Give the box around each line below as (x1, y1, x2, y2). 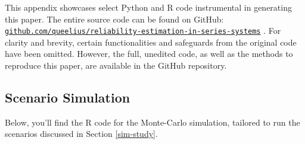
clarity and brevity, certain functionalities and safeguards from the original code (5, 36, 297, 48)
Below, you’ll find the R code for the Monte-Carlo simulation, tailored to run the (5, 116, 300, 128)
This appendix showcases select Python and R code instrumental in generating (5, 1, 292, 13)
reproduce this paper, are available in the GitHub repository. (5, 59, 227, 72)
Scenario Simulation (5, 88, 130, 107)
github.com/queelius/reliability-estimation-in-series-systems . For (5, 24, 281, 37)
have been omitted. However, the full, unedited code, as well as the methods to (5, 47, 293, 60)
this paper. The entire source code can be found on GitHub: (5, 12, 224, 25)
